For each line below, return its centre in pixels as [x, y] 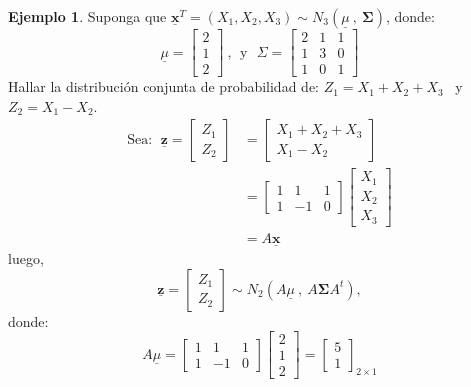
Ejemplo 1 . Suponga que [87, 16]
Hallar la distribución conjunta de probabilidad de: [163, 86]
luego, [26, 258]
